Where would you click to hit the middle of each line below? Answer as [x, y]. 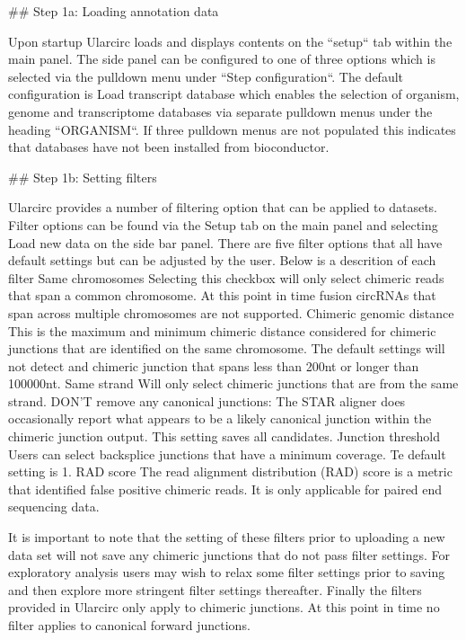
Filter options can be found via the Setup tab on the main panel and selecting [223, 224]
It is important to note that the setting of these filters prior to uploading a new [227, 537]
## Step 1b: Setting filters [83, 177]
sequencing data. [54, 507]
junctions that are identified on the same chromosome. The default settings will [227, 348]
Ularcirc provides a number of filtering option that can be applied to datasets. [223, 207]
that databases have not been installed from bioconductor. [169, 147]
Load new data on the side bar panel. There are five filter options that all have [225, 242]
